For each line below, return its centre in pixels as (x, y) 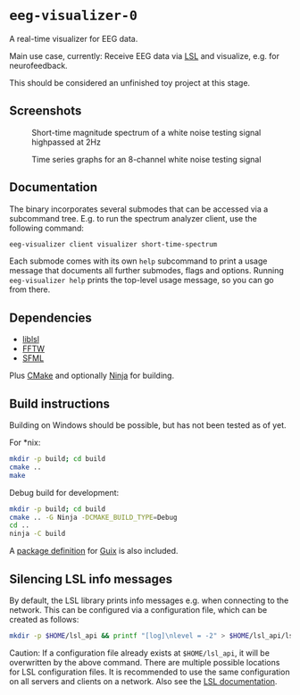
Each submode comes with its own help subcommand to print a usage (138, 261)
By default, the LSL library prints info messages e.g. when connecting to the (149, 600)
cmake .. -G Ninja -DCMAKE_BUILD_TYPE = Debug (93, 517)
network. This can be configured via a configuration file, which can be (138, 610)
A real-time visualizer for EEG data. (74, 38)
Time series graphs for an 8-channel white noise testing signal (146, 159)
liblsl (31, 339)
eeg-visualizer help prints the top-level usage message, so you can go (142, 281)
